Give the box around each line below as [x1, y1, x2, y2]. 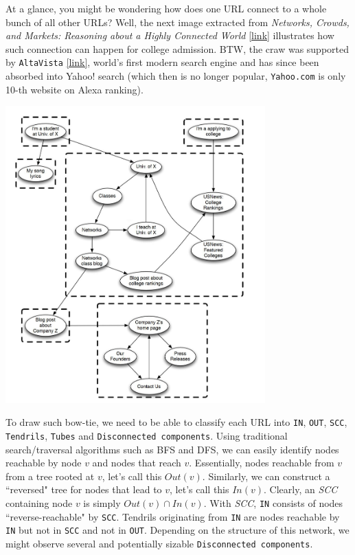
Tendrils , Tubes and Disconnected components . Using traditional [5, 429, 288, 442]
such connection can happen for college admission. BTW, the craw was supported [5, 41, 350, 56]
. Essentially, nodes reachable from [189, 455, 334, 470]
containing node [5, 496, 73, 510]
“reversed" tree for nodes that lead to [5, 482, 162, 497]
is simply [83, 496, 121, 510]
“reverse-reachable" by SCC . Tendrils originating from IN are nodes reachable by [5, 509, 340, 523]
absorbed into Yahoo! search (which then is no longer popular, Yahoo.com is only [5, 69, 346, 83]
